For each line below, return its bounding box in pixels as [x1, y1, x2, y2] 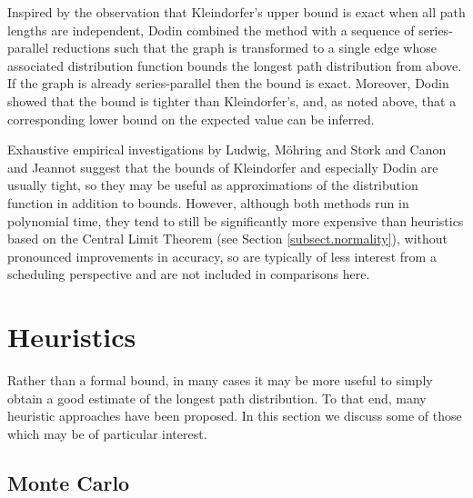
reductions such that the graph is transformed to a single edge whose [52, 38, 437, 57]
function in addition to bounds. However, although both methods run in [7, 193, 409, 212]
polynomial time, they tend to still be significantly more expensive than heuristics [7, 211, 464, 230]
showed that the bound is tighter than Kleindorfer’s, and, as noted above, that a [7, 91, 457, 110]
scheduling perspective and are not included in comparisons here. [7, 264, 370, 284]
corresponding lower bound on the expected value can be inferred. [7, 109, 375, 128]
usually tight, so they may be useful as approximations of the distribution [7, 175, 418, 194]
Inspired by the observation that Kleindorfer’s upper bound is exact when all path [7, 3, 466, 21]
